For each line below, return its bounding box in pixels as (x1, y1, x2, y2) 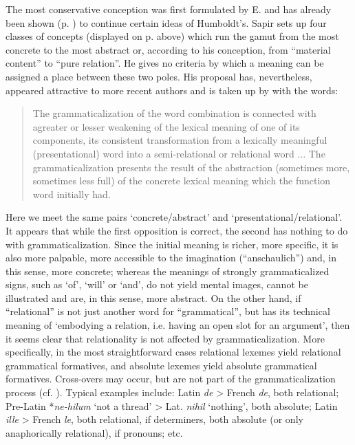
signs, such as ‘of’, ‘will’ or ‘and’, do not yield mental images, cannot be (6, 277, 308, 292)
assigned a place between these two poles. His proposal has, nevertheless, (6, 69, 312, 83)
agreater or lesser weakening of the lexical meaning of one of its (32, 119, 300, 133)
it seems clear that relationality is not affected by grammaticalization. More (6, 331, 325, 345)
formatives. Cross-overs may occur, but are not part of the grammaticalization (6, 371, 336, 386)
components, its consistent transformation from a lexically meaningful (32, 133, 327, 147)
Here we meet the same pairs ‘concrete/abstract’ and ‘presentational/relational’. (6, 210, 342, 224)
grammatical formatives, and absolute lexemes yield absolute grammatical (6, 358, 317, 372)
